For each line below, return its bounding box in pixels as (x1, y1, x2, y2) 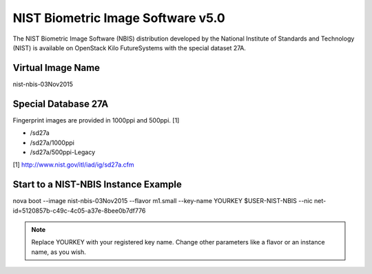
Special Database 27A (12, 98, 109, 109)
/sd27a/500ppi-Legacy (30, 148, 96, 156)
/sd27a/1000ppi (30, 138, 75, 147)
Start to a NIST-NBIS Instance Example (12, 179, 182, 191)
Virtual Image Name (12, 62, 100, 74)
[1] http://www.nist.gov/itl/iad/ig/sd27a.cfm (12, 160, 134, 169)
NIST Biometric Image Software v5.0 (12, 10, 225, 25)
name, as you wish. (31, 248, 86, 256)
